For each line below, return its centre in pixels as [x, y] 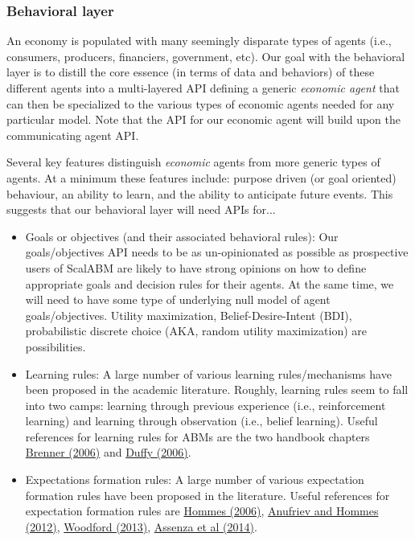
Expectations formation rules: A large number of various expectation [195, 480]
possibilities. [55, 346]
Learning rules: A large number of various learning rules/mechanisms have [208, 373]
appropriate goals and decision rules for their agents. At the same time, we [210, 283]
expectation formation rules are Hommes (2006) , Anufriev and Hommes [202, 511]
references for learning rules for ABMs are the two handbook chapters [197, 436]
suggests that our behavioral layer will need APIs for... [141, 209]
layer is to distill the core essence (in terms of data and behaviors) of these [191, 72]
